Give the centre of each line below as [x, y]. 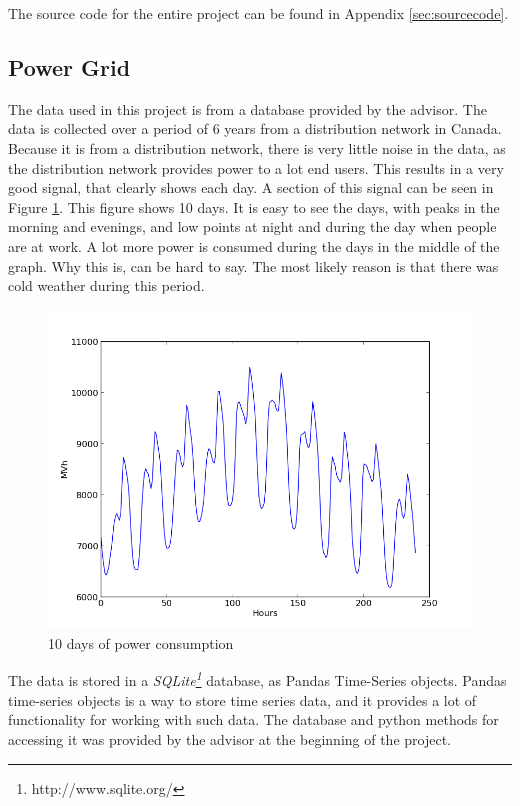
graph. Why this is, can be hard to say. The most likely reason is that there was [253, 265]
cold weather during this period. [106, 285]
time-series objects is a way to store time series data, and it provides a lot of [242, 699]
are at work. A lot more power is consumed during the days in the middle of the [254, 245]
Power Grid [69, 66]
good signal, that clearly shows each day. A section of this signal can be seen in [251, 187]
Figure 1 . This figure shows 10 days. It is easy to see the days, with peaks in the [254, 206]
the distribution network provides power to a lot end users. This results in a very [256, 167]
